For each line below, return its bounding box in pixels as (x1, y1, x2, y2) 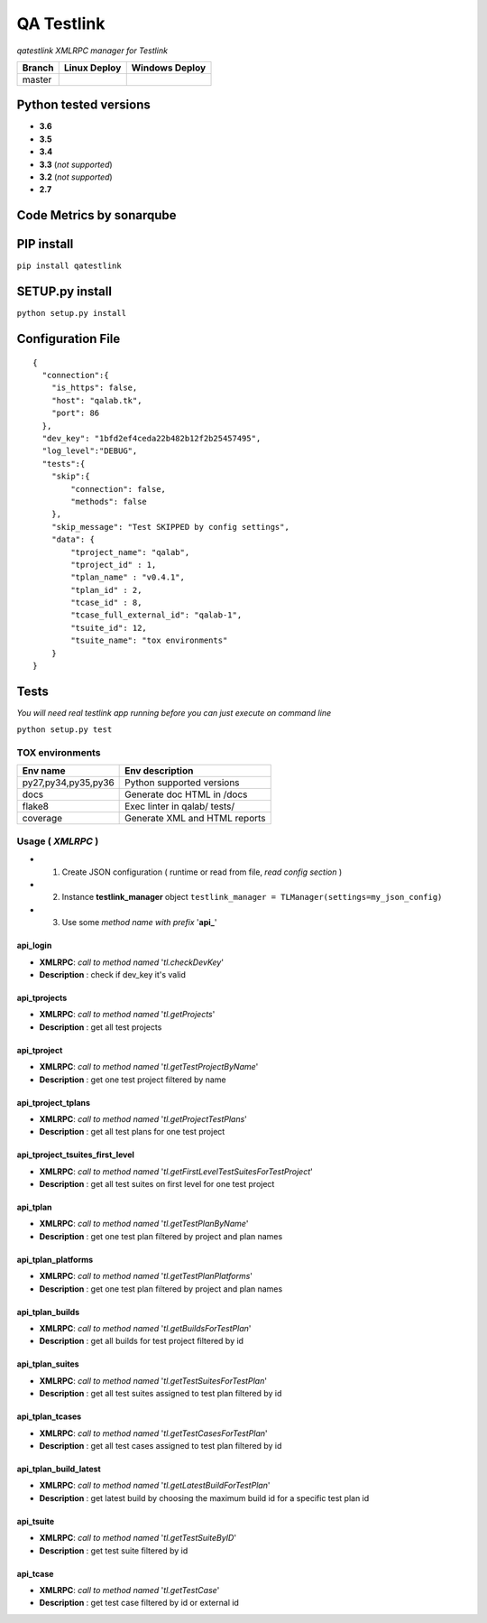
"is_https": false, (51, 383, 138, 393)
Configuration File (16, 331, 121, 347)
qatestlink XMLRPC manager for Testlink (16, 45, 169, 56)
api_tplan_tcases (16, 1411, 82, 1422)
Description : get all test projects (39, 1021, 162, 1033)
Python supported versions (124, 776, 240, 789)
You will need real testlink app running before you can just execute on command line (16, 707, 332, 718)
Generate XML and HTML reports (124, 812, 266, 825)
